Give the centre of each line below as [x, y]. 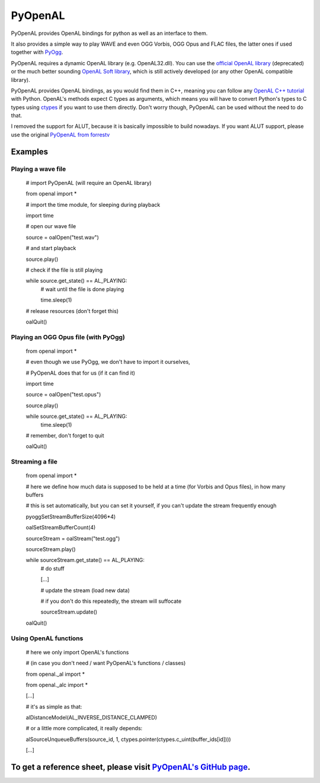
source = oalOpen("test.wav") [62, 237]
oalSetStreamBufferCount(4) [61, 528]
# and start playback [51, 248]
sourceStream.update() [69, 612]
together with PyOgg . [37, 52]
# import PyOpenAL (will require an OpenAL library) [89, 183]
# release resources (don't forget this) [72, 311]
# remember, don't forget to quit [65, 435]
